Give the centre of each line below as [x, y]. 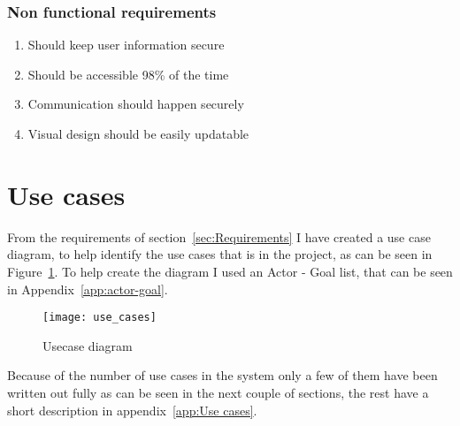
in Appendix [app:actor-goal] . [88, 289]
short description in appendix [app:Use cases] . [132, 410]
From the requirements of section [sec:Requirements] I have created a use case [219, 236]
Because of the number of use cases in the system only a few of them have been [222, 375]
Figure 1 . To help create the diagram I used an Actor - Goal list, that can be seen [230, 271]
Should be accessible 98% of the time [128, 74]
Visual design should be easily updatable [138, 133]
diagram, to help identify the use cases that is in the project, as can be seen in [220, 254]
